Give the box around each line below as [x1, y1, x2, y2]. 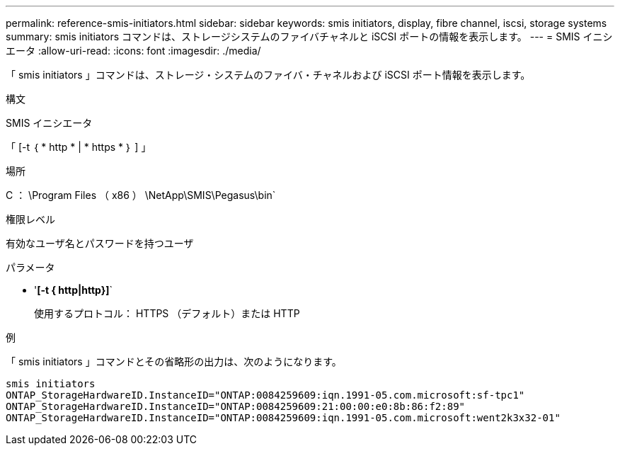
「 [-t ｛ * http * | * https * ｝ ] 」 [6, 141, 151, 153]
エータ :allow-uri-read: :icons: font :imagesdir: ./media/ [6, 45, 261, 57]
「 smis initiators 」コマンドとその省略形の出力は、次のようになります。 [6, 355, 342, 367]
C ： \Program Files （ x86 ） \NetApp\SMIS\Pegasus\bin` [6, 189, 276, 201]
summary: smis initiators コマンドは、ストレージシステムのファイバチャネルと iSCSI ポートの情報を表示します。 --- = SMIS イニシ [6, 30, 613, 42]
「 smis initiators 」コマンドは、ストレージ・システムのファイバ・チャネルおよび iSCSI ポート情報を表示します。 [6, 69, 531, 81]
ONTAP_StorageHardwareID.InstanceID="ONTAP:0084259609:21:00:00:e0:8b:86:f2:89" [6, 401, 466, 412]
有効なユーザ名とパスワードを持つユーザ [6, 237, 194, 249]
